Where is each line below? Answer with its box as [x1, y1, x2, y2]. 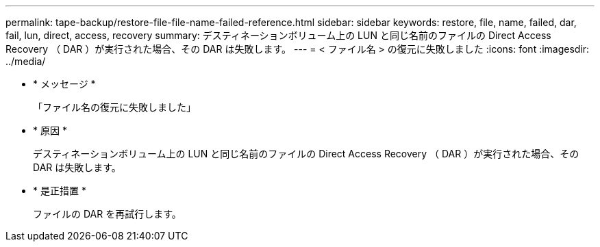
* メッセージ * [33, 78, 96, 90]
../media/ [5, 55, 46, 67]
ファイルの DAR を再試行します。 [33, 208, 182, 220]
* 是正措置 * [33, 185, 86, 196]
